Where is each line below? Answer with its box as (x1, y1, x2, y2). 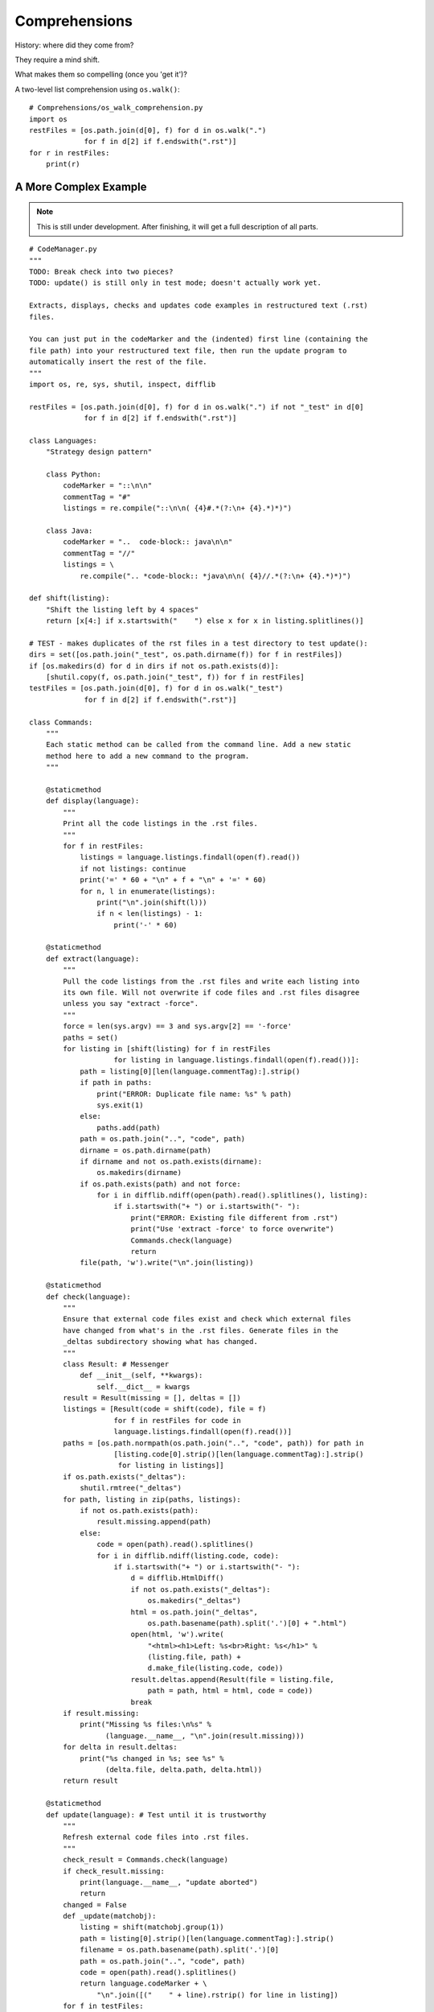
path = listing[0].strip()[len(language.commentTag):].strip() (80, 1934, 334, 1943)
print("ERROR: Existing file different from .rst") (130, 1213, 339, 1222)
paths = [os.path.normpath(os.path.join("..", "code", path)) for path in (63, 1438, 364, 1448)
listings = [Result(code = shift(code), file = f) (63, 1404, 267, 1414)
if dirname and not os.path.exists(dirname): (80, 1156, 263, 1166)
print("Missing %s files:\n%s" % (80, 1720, 212, 1730)
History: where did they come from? (14, 40, 134, 50)
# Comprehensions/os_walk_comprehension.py (29, 103, 203, 113)
